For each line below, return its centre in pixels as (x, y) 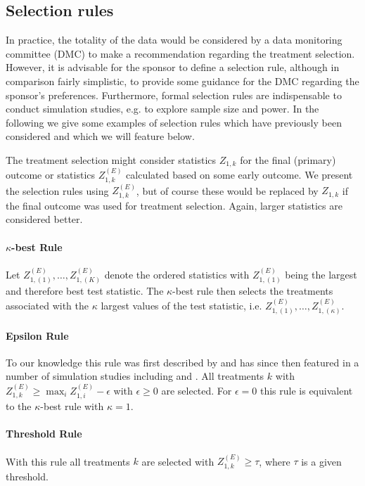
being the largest (321, 274)
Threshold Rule (44, 434)
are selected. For (197, 390)
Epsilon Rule (37, 335)
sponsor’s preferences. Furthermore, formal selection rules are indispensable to (174, 95)
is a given (321, 461)
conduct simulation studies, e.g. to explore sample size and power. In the (162, 109)
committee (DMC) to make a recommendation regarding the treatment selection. (180, 53)
